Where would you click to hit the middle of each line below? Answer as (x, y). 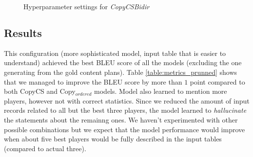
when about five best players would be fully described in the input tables (113, 139)
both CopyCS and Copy (40, 91)
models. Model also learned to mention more (161, 91)
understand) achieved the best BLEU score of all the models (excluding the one (123, 62)
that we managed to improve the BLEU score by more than (93, 81)
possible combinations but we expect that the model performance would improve (125, 129)
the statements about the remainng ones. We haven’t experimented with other (121, 119)
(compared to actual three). (45, 148)
